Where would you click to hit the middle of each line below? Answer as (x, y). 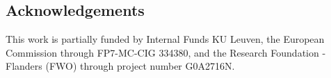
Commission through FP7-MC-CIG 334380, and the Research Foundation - (166, 52)
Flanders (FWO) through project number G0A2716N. (120, 66)
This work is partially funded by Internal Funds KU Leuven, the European (165, 39)
